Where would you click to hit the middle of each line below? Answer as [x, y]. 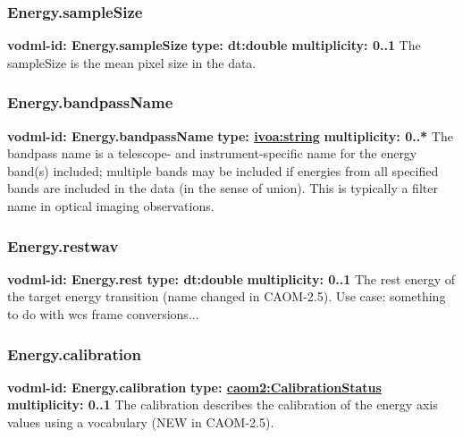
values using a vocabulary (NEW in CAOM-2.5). [141, 422]
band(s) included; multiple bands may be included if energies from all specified [223, 170]
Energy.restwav [63, 245]
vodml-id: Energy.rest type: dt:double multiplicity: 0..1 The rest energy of [231, 278]
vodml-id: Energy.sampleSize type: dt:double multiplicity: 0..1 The [214, 45]
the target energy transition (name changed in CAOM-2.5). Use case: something [227, 296]
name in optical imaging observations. [111, 206]
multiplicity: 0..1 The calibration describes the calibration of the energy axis [223, 404]
